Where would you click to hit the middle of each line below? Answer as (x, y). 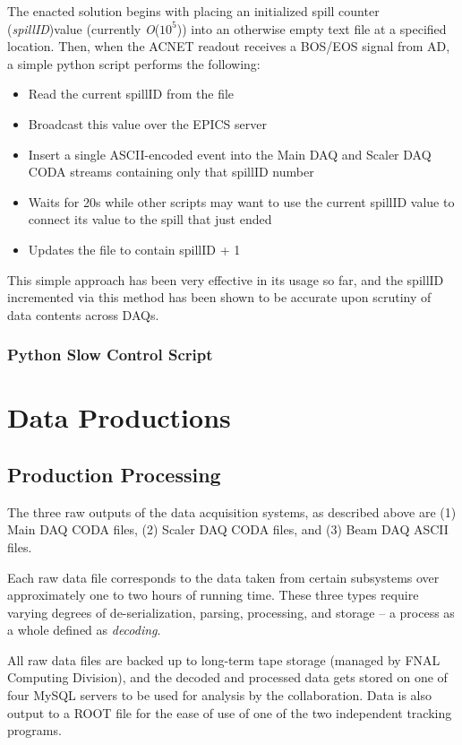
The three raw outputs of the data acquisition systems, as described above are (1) (232, 511)
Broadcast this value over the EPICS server (147, 123)
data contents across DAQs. (83, 314)
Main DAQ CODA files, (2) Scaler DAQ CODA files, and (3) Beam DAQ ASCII (228, 529)
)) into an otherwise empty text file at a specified (312, 28)
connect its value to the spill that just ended (150, 219)
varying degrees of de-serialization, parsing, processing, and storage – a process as (231, 612)
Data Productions (119, 417)
